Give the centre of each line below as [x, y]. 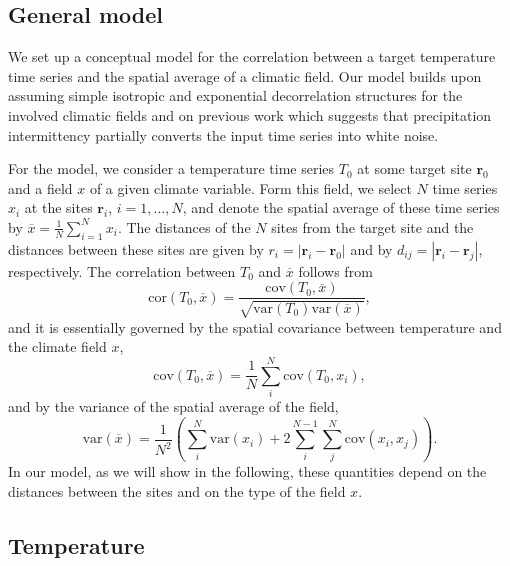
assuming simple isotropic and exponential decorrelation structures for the [235, 95]
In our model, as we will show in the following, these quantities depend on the [247, 471]
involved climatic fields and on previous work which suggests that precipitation [250, 114]
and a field [40, 187]
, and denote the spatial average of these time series [341, 207]
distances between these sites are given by [136, 248]
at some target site [414, 168]
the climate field [57, 346]
